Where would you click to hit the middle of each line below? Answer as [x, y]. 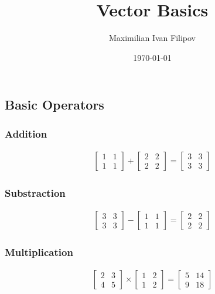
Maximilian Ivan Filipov [152, 38]
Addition [26, 133]
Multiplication [39, 252]
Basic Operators [54, 105]
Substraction [35, 192]
